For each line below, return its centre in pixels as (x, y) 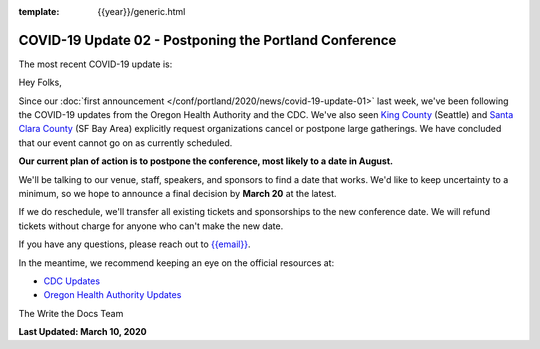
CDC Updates (71, 281)
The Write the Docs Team (71, 313)
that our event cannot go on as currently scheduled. (125, 142)
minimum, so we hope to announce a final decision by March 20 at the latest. (177, 194)
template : (39, 11)
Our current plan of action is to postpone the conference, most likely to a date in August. (206, 161)
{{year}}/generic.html (141, 11)
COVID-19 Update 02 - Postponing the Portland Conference (207, 40)
